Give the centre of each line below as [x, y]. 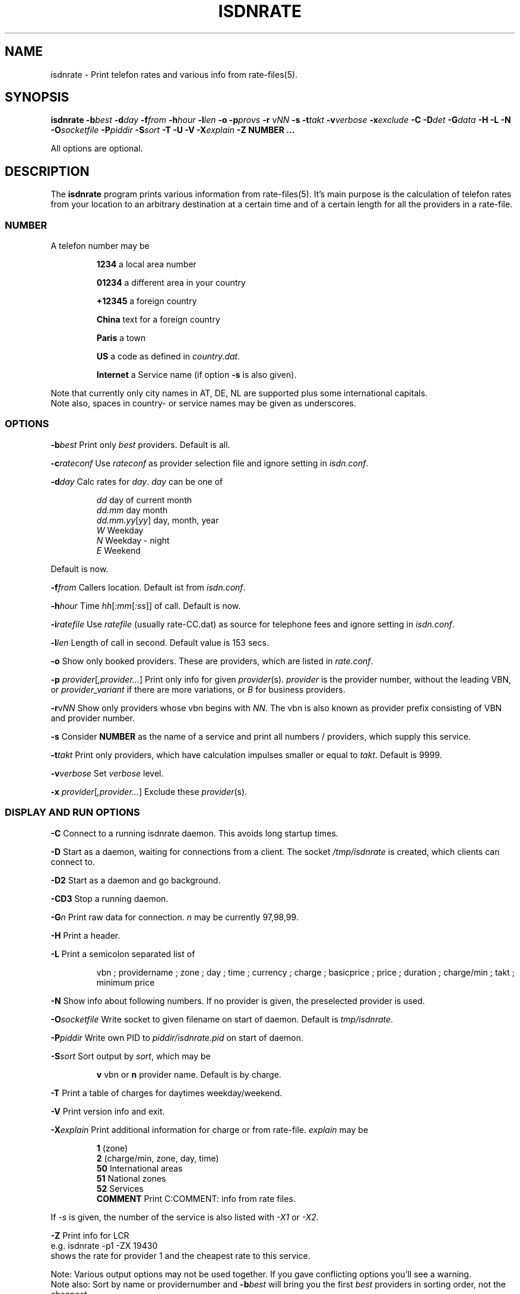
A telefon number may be [100, 246]
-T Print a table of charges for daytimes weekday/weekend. [167, 1093]
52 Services [120, 1188]
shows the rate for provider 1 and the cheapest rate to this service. [180, 1255]
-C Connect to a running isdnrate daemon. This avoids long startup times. [194, 833]
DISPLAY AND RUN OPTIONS [72, 812]
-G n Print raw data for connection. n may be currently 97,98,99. [175, 917]
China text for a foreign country [158, 320]
